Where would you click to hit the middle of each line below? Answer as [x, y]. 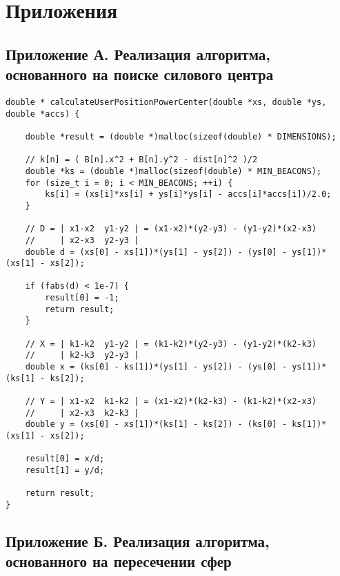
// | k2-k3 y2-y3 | [82, 355]
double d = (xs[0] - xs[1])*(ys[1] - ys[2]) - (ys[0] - [156, 252]
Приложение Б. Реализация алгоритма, [138, 540]
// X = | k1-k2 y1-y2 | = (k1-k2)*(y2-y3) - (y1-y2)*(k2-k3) [171, 344]
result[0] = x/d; [65, 459]
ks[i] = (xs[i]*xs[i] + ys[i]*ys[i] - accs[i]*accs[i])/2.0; [188, 194]
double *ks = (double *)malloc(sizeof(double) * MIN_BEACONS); [173, 171]
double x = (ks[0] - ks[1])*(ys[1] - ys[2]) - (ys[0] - [156, 367]
